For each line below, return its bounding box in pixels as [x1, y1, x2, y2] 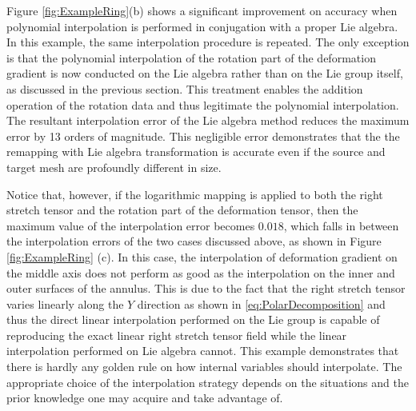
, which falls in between [283, 217, 399, 233]
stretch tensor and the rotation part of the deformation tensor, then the [6, 202, 358, 218]
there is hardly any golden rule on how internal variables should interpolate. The [6, 358, 402, 375]
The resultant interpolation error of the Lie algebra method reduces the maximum [6, 112, 410, 129]
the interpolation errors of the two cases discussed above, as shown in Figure [6, 233, 382, 249]
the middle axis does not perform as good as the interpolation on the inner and [6, 264, 395, 281]
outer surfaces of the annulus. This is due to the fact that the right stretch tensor [6, 280, 406, 297]
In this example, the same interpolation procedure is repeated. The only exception [6, 34, 410, 50]
